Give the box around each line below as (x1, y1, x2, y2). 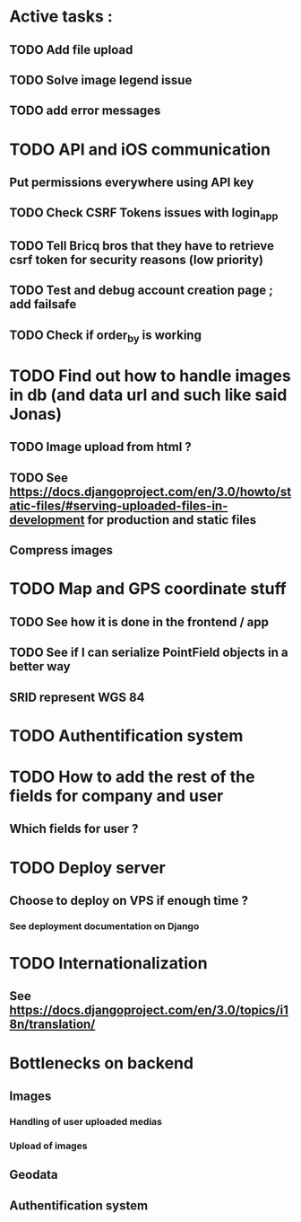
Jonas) (9, 404, 63, 424)
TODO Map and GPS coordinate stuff (9, 579, 287, 599)
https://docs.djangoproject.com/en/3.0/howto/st (9, 483, 292, 500)
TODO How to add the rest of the (9, 766, 255, 787)
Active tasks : (9, 6, 114, 27)
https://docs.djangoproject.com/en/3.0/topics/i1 (9, 1003, 288, 1018)
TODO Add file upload (9, 42, 133, 58)
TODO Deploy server (9, 857, 166, 878)
